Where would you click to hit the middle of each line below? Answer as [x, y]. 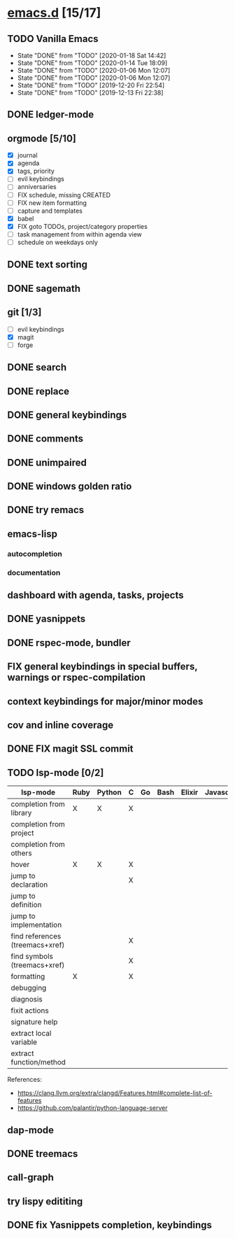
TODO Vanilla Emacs [53, 39]
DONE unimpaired [47, 462]
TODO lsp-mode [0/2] [56, 772]
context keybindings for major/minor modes [105, 701]
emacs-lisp [33, 534]
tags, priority [36, 171]
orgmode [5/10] [42, 138]
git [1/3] [24, 312]
